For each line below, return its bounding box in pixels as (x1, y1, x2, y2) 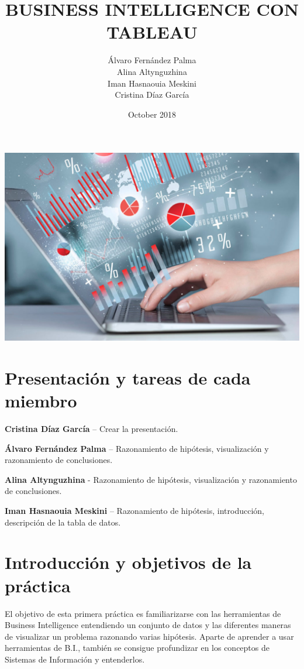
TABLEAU (106, 20, 198, 44)
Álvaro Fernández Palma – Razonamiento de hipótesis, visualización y (5, 442, 269, 454)
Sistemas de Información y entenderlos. (5, 653, 145, 665)
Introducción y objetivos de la (5, 550, 252, 574)
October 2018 (127, 108, 177, 120)
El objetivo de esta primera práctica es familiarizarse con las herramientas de (5, 607, 281, 619)
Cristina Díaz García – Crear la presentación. (5, 423, 178, 435)
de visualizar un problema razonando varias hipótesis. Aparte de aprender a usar (5, 630, 294, 642)
